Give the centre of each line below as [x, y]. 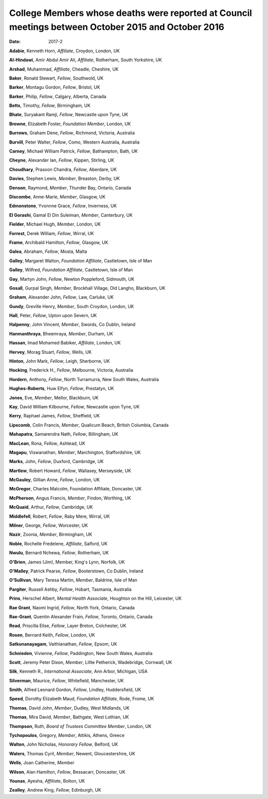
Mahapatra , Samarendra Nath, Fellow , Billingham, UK [64, 434]
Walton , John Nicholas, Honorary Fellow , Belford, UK [64, 744]
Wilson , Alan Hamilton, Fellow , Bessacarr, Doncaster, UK [67, 772]
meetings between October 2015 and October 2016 [117, 27]
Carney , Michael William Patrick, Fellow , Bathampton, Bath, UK [73, 151]
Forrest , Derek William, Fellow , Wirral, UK [52, 233]
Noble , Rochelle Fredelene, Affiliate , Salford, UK [58, 544]
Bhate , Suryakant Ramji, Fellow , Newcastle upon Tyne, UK [69, 115]
